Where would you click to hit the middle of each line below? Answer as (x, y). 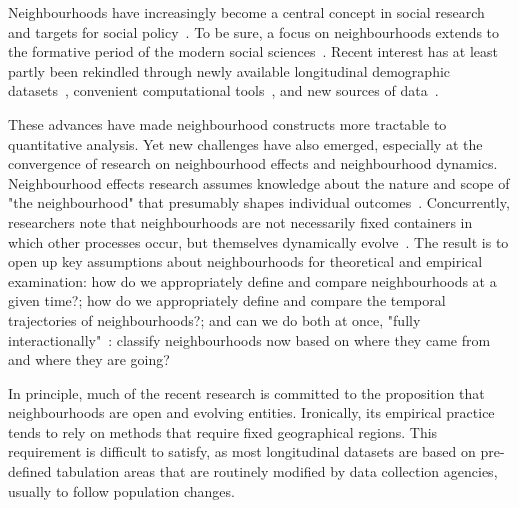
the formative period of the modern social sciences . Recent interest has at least (253, 51)
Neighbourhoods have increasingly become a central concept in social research (246, 12)
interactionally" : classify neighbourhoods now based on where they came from (249, 339)
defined (30, 471)
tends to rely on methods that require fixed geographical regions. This (223, 431)
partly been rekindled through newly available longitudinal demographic (229, 70)
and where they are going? (89, 359)
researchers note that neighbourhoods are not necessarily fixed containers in (240, 221)
